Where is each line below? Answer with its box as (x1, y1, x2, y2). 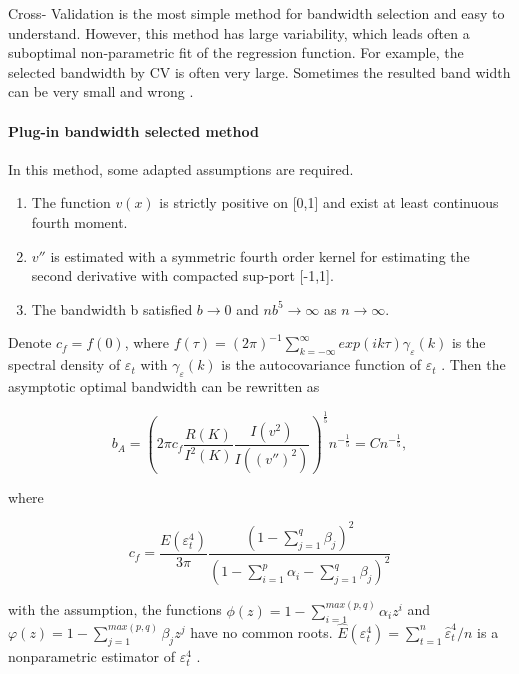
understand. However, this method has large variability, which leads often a (8, 22, 470, 43)
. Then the (441, 354, 506, 375)
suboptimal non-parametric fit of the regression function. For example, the (8, 42, 464, 63)
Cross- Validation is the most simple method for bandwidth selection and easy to (8, 3, 505, 23)
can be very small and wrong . (8, 81, 194, 102)
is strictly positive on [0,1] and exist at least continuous (159, 192, 499, 213)
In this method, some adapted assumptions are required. (8, 158, 354, 179)
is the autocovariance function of (221, 354, 421, 375)
